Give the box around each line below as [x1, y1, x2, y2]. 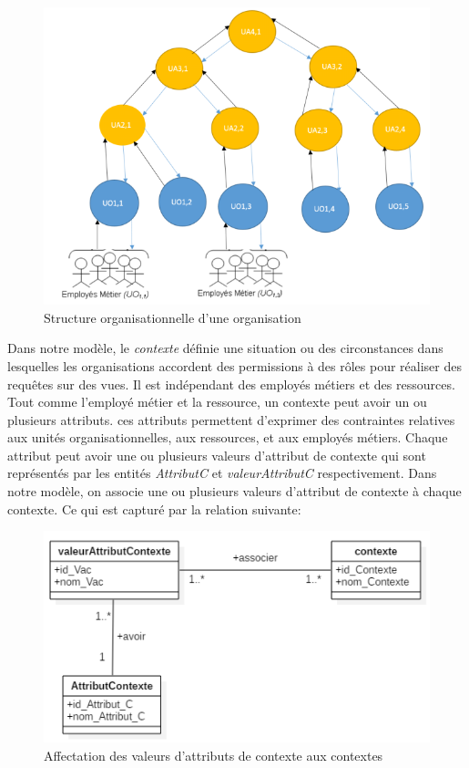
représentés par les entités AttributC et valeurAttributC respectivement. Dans [7, 463, 437, 483]
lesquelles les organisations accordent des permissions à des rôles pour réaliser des [7, 356, 462, 375]
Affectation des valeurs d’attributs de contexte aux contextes [44, 745, 383, 764]
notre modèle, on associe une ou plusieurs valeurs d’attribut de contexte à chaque [7, 482, 462, 501]
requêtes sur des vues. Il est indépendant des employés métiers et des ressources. [7, 374, 455, 393]
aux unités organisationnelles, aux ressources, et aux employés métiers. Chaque [7, 428, 448, 447]
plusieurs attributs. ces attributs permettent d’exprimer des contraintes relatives [7, 410, 455, 429]
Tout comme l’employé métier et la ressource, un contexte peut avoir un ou [7, 392, 427, 411]
